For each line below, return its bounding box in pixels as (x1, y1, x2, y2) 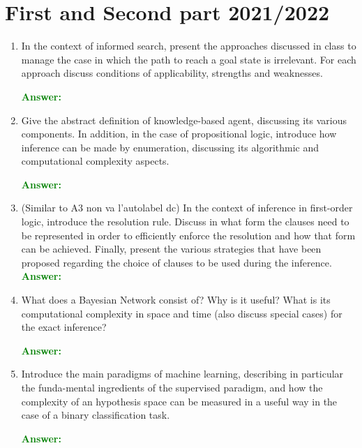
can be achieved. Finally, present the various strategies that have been (21, 241, 322, 256)
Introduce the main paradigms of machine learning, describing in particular (21, 366, 344, 381)
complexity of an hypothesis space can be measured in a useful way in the (21, 394, 338, 408)
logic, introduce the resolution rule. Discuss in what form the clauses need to (21, 214, 349, 229)
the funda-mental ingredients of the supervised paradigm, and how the (21, 380, 323, 394)
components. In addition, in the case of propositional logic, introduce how (21, 126, 337, 141)
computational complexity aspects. (21, 154, 169, 168)
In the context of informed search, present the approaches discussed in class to (21, 38, 356, 53)
